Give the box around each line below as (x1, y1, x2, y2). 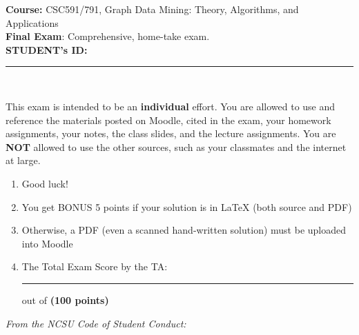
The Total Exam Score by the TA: (21, 259, 168, 274)
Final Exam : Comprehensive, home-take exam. (6, 29, 210, 43)
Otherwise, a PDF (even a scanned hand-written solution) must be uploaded (21, 223, 347, 237)
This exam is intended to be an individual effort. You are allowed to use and (6, 99, 336, 113)
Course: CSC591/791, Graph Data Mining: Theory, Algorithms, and (6, 2, 299, 16)
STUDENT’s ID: (6, 42, 88, 57)
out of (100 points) (21, 292, 109, 307)
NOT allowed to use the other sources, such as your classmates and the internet (6, 139, 347, 154)
